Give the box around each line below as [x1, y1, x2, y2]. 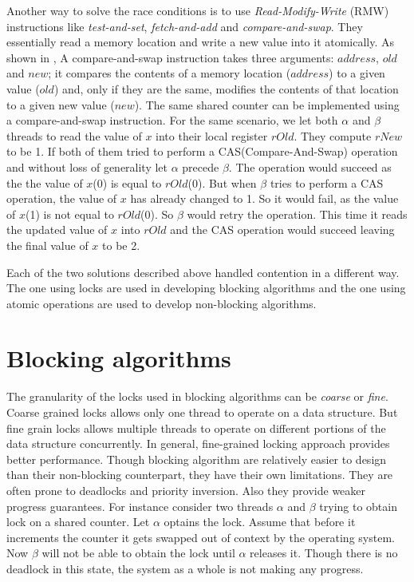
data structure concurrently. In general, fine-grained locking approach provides [6, 435, 390, 452]
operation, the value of [6, 190, 117, 207]
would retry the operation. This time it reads [187, 205, 408, 222]
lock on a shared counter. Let [6, 513, 150, 530]
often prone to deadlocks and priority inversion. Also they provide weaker [6, 481, 366, 498]
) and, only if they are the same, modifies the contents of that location [53, 80, 399, 97]
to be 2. [102, 236, 140, 253]
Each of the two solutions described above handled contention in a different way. [6, 263, 400, 280]
